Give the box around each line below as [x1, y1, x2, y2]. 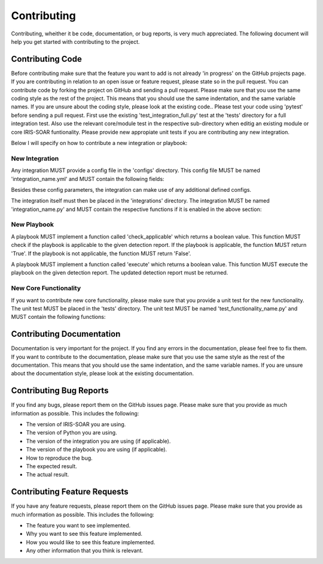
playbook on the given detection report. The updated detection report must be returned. [11, 269, 228, 276]
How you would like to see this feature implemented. [26, 538, 156, 545]
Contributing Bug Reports [11, 385, 109, 396]
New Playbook [11, 221, 54, 229]
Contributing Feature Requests [11, 487, 129, 497]
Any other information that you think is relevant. [26, 547, 144, 554]
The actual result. [26, 471, 69, 478]
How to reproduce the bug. [26, 454, 93, 462]
